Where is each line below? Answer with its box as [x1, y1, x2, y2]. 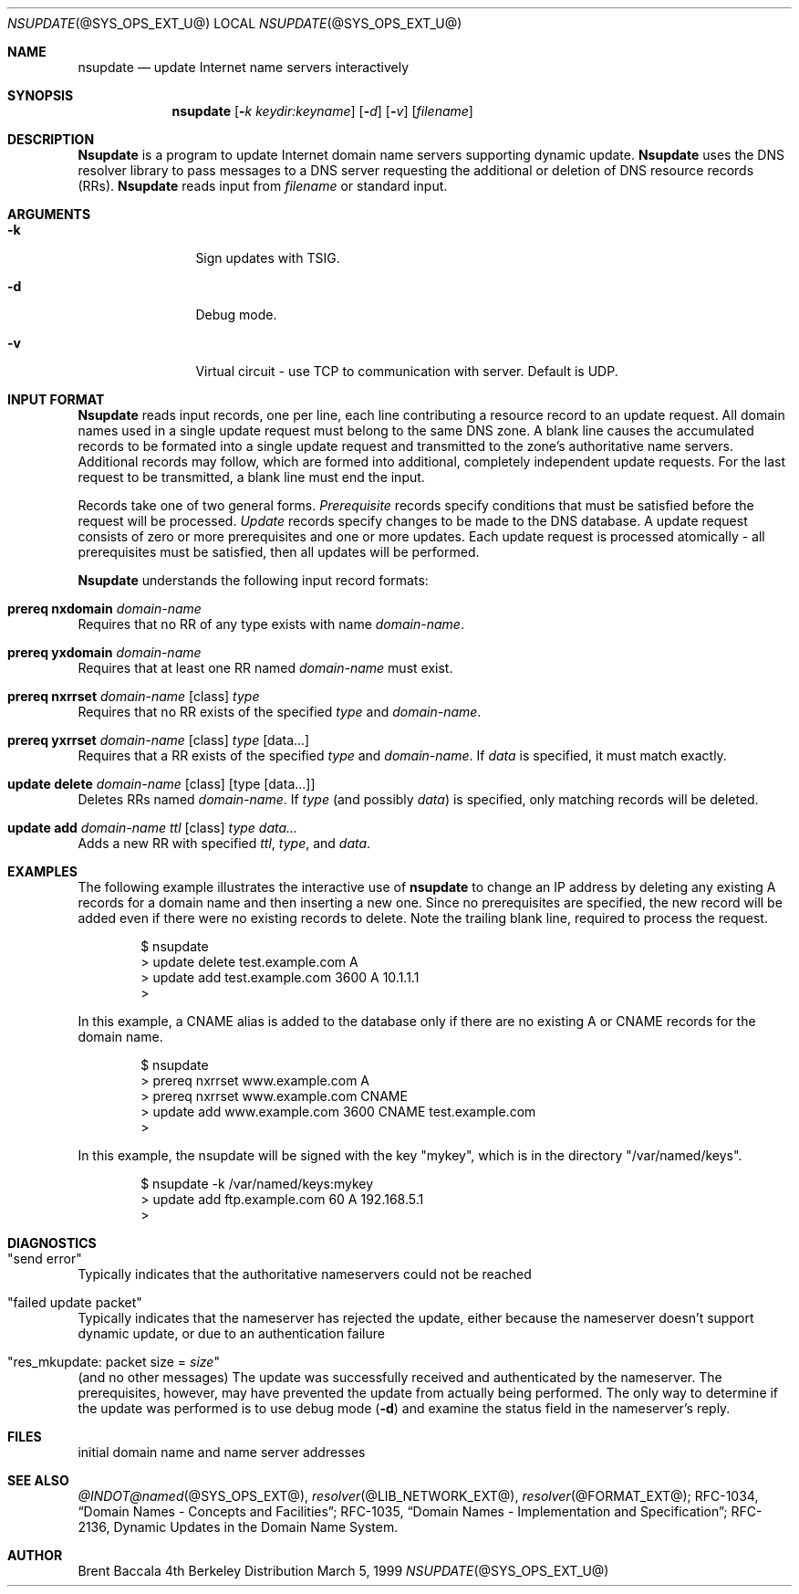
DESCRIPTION [7, 131, 95, 147]
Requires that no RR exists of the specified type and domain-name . [78, 704, 482, 719]
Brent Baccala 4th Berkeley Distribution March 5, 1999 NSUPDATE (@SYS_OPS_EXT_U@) [78, 1563, 609, 1578]
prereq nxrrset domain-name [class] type [7, 688, 260, 704]
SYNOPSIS [7, 88, 74, 103]
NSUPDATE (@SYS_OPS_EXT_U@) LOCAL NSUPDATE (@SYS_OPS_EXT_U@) [7, 16, 462, 31]
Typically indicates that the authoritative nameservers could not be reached [78, 1266, 532, 1282]
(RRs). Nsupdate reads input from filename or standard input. [78, 178, 448, 194]
